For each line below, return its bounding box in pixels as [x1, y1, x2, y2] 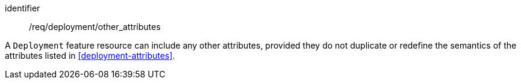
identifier [5, 3, 40, 13]
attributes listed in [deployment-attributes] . [5, 50, 175, 61]
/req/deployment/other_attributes [29, 22, 161, 32]
